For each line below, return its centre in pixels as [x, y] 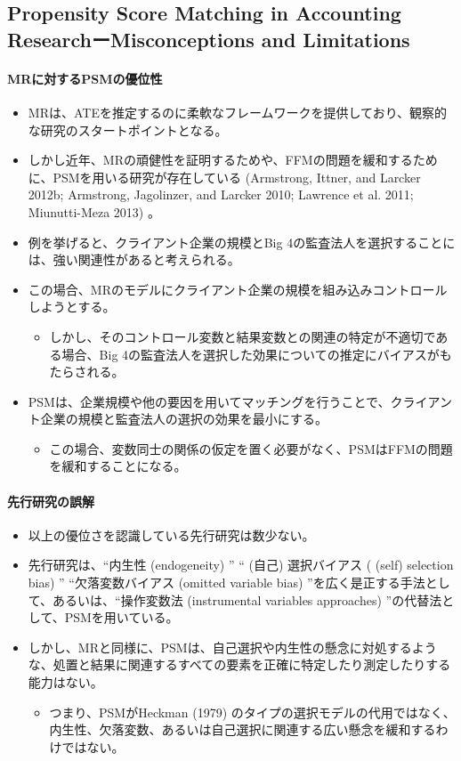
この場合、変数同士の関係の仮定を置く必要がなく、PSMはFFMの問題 [251, 448]
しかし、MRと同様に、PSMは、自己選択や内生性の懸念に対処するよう [232, 647]
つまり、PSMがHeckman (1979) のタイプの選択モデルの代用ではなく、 [252, 712]
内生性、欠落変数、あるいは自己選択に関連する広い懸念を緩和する [243, 729]
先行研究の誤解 [51, 501]
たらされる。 [87, 372]
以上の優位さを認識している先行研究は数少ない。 [171, 534]
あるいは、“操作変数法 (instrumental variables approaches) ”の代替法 [247, 599]
